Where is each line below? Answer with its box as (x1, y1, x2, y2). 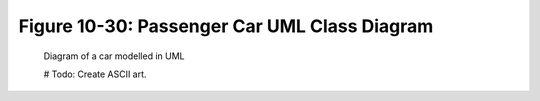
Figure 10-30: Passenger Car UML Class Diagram (18, 15, 434, 37)
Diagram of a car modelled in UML (43, 50, 185, 62)
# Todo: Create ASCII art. (43, 68, 147, 80)
